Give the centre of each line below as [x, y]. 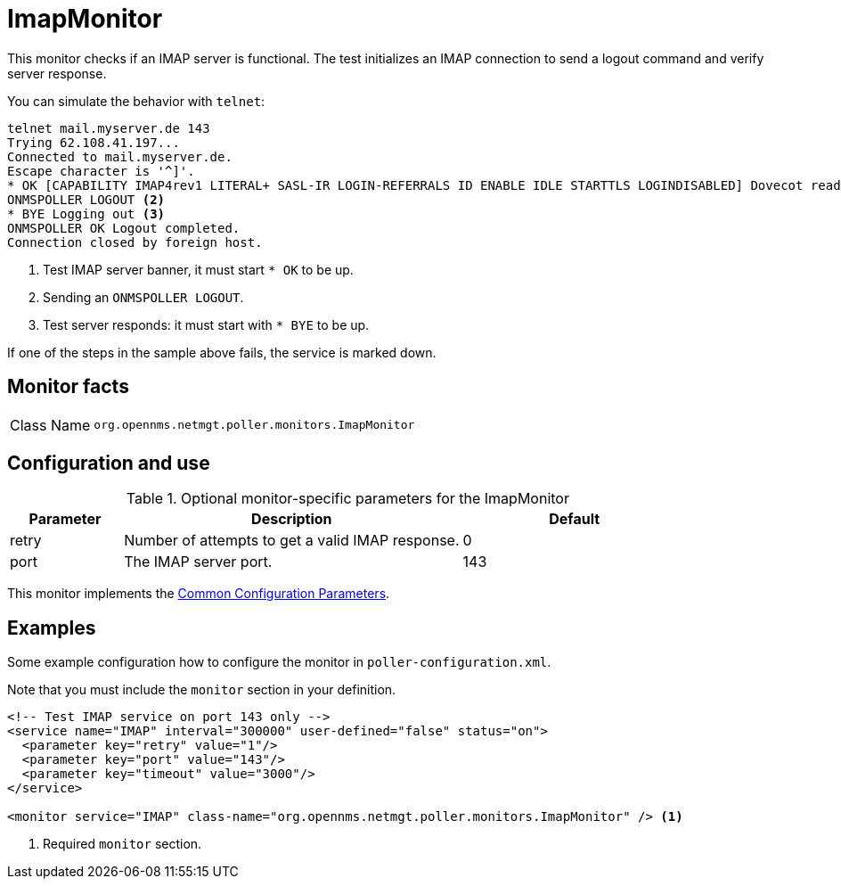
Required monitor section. [122, 844]
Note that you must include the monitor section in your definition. [202, 690]
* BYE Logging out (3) [86, 213]
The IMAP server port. [198, 562]
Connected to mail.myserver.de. [120, 156]
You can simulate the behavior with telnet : [136, 101]
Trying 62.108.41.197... [94, 142]
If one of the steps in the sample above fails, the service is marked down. [222, 352]
